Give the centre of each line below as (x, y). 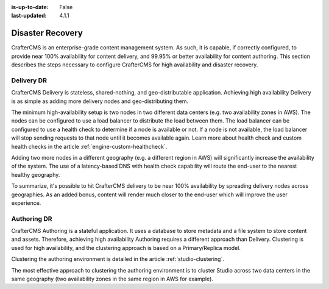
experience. (26, 203)
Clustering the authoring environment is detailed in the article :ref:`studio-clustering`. (118, 259)
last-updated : (29, 16)
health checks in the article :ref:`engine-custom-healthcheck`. (89, 146)
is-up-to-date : (30, 7)
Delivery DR (29, 80)
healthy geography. (36, 174)
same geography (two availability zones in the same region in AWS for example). (112, 279)
